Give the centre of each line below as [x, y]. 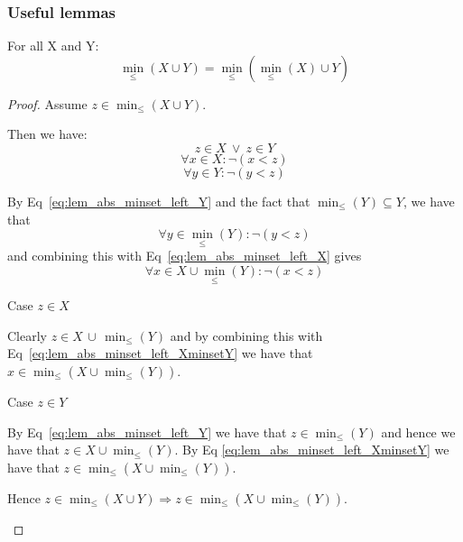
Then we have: [47, 134]
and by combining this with [246, 335]
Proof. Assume [47, 103]
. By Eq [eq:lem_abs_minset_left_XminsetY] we [312, 450]
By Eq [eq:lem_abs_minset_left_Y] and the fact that [159, 201]
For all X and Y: [53, 46]
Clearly [27, 335]
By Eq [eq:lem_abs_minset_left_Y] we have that [147, 432]
